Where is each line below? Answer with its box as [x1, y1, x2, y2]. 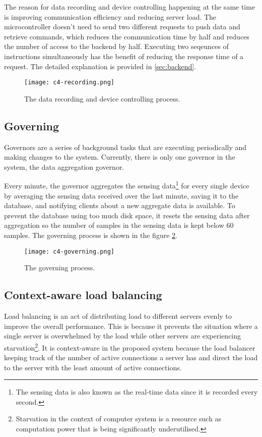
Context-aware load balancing [4, 287, 162, 303]
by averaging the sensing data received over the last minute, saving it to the [4, 190, 239, 201]
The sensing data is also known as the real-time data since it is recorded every [16, 386, 258, 397]
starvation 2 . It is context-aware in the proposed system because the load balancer [4, 341, 255, 353]
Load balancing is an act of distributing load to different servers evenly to [4, 311, 232, 321]
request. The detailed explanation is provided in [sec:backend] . [4, 61, 196, 71]
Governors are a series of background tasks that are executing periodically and [4, 141, 247, 152]
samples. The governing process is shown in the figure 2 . [4, 230, 177, 240]
